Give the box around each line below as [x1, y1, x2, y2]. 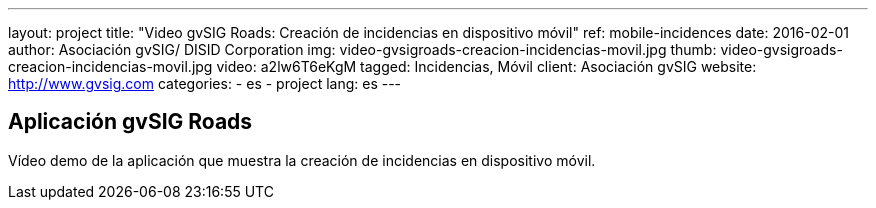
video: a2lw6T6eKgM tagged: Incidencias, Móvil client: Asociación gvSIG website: [216, 58, 757, 75]
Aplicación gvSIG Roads [8, 109, 253, 135]
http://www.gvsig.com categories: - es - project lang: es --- [8, 75, 402, 92]
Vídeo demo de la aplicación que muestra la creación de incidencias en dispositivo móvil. [8, 151, 596, 169]
